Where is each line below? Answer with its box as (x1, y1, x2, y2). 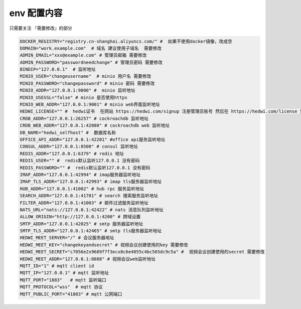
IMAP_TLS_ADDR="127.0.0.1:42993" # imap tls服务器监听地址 (20, 179, 162, 185)
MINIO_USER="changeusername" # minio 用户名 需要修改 (20, 73, 152, 79)
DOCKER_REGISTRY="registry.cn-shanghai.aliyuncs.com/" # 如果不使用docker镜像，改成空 (20, 38, 233, 44)
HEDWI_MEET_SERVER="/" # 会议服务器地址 (20, 235, 114, 241)
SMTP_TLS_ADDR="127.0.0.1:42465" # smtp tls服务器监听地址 (20, 228, 162, 234)
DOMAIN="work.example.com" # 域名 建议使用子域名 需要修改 (20, 45, 162, 51)
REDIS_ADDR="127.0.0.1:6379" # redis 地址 (20, 150, 124, 157)
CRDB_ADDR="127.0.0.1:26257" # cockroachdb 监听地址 (20, 115, 149, 121)
